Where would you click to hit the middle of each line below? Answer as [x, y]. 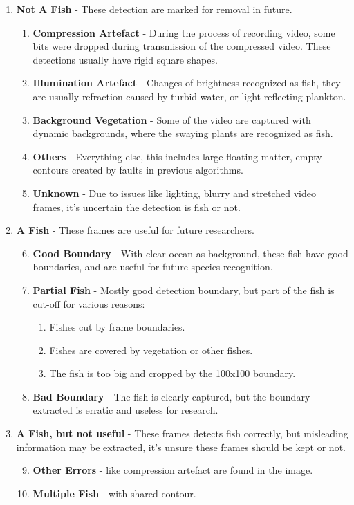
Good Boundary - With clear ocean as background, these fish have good [190, 253]
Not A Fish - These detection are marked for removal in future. [154, 9]
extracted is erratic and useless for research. [125, 410]
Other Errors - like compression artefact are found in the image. [173, 470]
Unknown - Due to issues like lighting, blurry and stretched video [175, 193]
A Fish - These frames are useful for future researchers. [135, 230]
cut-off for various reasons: [89, 303]
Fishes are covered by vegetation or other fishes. [151, 350]
